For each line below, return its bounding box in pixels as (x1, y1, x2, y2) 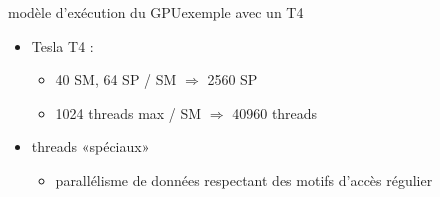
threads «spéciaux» (31, 136, 150, 157)
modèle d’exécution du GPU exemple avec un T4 (8, 2, 304, 22)
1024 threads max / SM (55, 102, 202, 123)
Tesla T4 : (31, 35, 94, 56)
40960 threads (232, 102, 318, 123)
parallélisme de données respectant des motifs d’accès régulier (55, 169, 433, 190)
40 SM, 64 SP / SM (55, 69, 177, 90)
